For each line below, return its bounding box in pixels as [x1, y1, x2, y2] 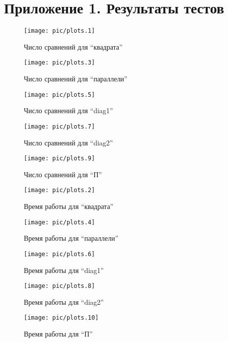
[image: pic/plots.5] [24, 91, 95, 98]
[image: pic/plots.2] [24, 187, 95, 194]
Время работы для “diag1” [24, 265, 104, 275]
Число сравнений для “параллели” [24, 73, 128, 84]
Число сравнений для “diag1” [24, 105, 113, 116]
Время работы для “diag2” [24, 296, 104, 307]
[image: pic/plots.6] [24, 250, 95, 258]
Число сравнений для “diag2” [24, 137, 113, 147]
